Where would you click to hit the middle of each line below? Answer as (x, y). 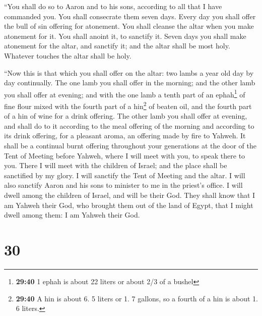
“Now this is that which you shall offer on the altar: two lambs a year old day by (129, 72)
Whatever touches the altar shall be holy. (68, 55)
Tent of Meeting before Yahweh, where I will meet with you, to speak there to (125, 155)
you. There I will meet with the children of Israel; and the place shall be (116, 165)
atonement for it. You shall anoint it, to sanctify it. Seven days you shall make (125, 36)
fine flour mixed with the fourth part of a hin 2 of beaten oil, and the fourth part (128, 105)
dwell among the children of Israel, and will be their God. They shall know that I (130, 195)
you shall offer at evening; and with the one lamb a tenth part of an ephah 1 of (125, 93)
